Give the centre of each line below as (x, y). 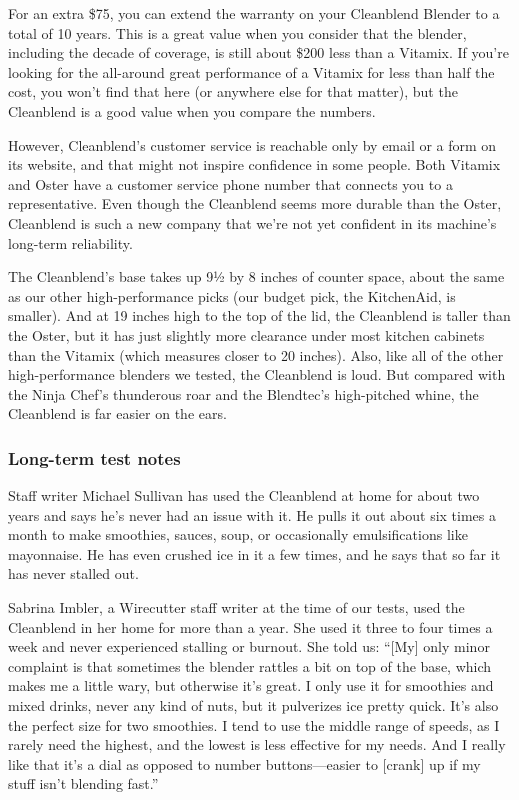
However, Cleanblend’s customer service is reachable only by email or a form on (252, 144)
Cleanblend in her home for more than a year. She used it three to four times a (250, 626)
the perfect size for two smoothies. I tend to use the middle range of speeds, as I (254, 724)
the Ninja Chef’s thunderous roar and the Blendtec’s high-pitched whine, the (243, 393)
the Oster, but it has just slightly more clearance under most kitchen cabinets (246, 334)
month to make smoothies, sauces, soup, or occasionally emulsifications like (238, 534)
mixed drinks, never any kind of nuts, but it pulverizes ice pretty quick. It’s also (253, 705)
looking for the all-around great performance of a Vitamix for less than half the (251, 71)
